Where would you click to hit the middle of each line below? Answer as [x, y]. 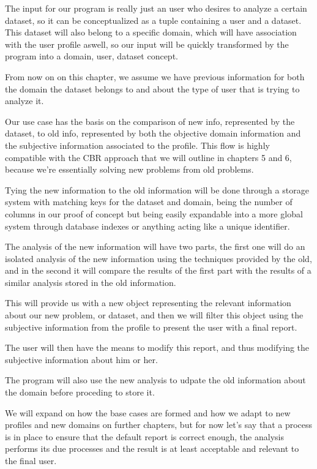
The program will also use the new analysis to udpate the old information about [155, 380]
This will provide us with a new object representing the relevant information [148, 303]
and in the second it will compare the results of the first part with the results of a [158, 270]
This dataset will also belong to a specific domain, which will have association [151, 32]
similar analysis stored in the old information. [91, 282]
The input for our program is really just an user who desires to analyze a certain [156, 8]
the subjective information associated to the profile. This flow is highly [137, 145]
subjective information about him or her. [81, 359]
